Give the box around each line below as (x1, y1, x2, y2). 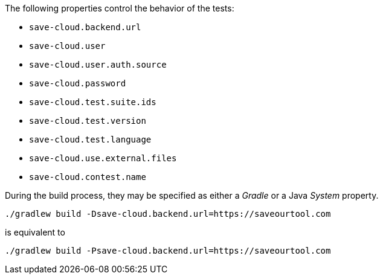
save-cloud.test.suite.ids (29, 97, 156, 107)
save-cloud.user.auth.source (29, 60, 167, 69)
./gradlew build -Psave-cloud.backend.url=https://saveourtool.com (5, 246, 331, 255)
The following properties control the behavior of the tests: (5, 3, 234, 13)
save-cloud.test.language (29, 135, 152, 144)
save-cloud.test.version (29, 116, 146, 126)
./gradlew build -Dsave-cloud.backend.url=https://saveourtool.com (5, 209, 331, 219)
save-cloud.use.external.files (29, 153, 177, 163)
